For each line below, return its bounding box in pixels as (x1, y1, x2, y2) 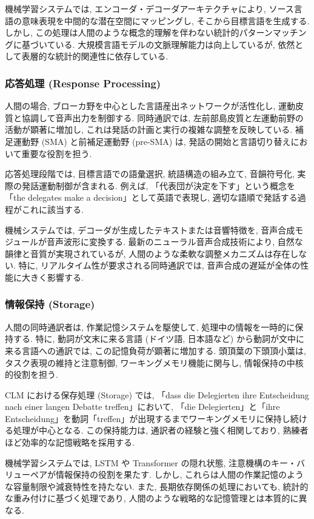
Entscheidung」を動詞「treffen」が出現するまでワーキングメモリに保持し (5, 412, 290, 424)
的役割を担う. (5, 368, 58, 381)
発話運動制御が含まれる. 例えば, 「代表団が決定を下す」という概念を (21, 179, 296, 192)
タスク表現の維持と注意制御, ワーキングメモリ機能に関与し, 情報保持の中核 (5, 356, 304, 369)
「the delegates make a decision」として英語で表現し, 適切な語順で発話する (5, 191, 298, 204)
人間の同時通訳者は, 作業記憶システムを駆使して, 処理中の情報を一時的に (5, 320, 295, 333)
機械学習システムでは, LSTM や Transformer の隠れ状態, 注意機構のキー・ (5, 456, 297, 469)
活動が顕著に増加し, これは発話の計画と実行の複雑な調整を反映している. (5, 123, 293, 136)
